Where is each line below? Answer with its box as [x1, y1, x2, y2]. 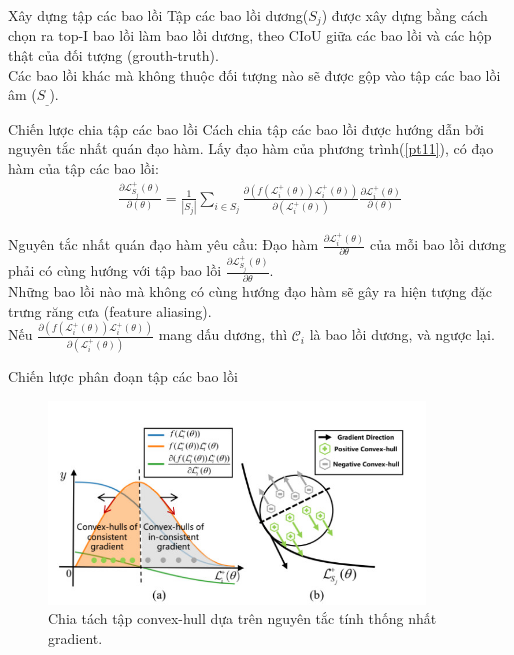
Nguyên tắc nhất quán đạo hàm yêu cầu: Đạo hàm [8, 234, 319, 255]
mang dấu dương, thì [158, 324, 288, 345]
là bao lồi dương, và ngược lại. [309, 324, 495, 345]
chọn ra [8, 25, 54, 46]
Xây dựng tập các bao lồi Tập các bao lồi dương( [8, 5, 309, 25]
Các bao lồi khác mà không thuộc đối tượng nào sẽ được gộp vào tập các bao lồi [8, 64, 501, 85]
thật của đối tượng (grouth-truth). [8, 45, 219, 66]
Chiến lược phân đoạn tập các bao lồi [8, 366, 238, 387]
